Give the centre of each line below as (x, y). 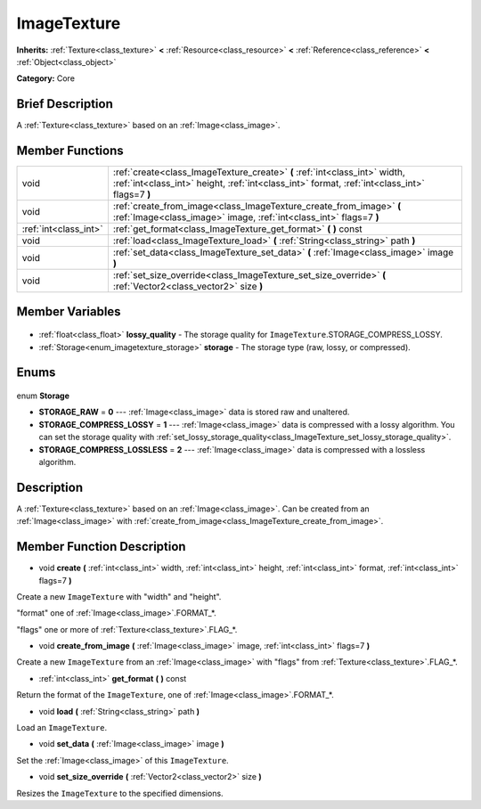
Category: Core (46, 78)
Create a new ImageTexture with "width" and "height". (119, 596)
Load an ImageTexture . (62, 728)
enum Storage (43, 396)
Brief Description (65, 104)
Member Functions (70, 151)
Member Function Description (101, 547)
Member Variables (69, 311)
